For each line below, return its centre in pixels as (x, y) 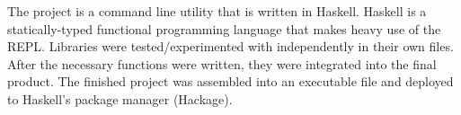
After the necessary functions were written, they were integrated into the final (222, 63)
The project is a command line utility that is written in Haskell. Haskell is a (217, 11)
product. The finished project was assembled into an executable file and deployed (230, 81)
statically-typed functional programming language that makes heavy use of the (224, 28)
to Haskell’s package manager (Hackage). (120, 98)
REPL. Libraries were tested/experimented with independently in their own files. (230, 46)
